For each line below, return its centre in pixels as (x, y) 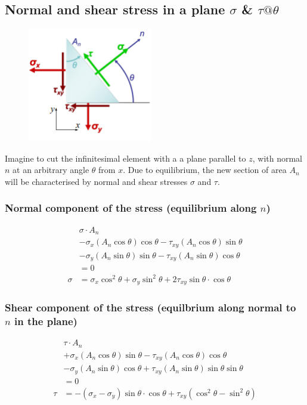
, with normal (277, 158)
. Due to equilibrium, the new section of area (205, 170)
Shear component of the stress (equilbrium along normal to (151, 307)
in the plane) (46, 321)
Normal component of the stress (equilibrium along (131, 208)
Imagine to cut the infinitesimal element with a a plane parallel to (125, 158)
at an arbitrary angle (51, 170)
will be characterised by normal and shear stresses (96, 181)
